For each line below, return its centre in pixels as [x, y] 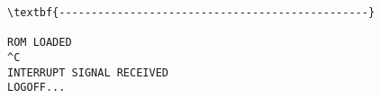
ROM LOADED [40, 43]
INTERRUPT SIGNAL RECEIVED [88, 72]
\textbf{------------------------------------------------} [191, 13]
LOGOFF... [36, 88]
